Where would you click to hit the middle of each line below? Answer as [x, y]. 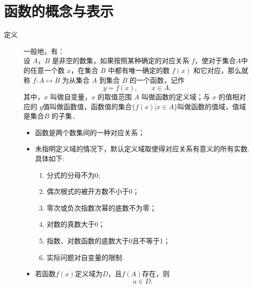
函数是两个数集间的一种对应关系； [90, 132]
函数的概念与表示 [59, 11]
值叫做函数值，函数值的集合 [87, 106]
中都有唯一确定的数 [139, 70]
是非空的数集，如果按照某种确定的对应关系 [121, 60]
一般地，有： [44, 51]
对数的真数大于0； [76, 224]
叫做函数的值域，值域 [212, 106]
